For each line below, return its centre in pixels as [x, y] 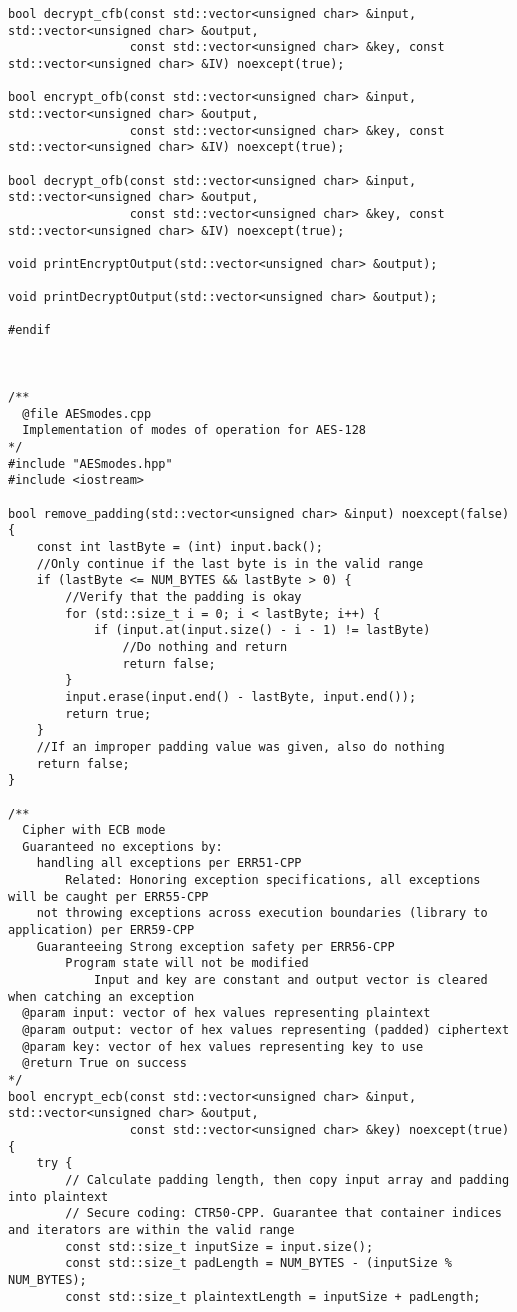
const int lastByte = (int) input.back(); [179, 547]
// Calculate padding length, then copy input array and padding [287, 1179]
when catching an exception [101, 996]
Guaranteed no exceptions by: [122, 846]
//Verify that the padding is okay [183, 596]
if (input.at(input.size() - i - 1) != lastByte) [262, 630]
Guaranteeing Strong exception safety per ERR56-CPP [215, 946]
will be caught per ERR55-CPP [108, 896]
